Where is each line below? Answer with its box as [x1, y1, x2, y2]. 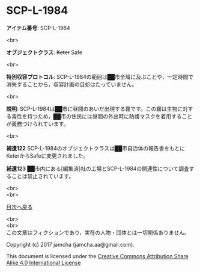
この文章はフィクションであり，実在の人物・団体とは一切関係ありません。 [6, 229, 190, 236]
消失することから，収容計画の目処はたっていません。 [6, 81, 138, 88]
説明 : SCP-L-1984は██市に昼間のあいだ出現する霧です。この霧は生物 [6, 105, 178, 112]
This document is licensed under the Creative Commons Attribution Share [6, 252, 189, 259]
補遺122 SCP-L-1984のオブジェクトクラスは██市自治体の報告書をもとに [6, 144, 186, 152]
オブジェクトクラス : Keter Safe [6, 49, 83, 56]
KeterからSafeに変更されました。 [6, 152, 89, 159]
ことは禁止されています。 [11, 172, 74, 179]
